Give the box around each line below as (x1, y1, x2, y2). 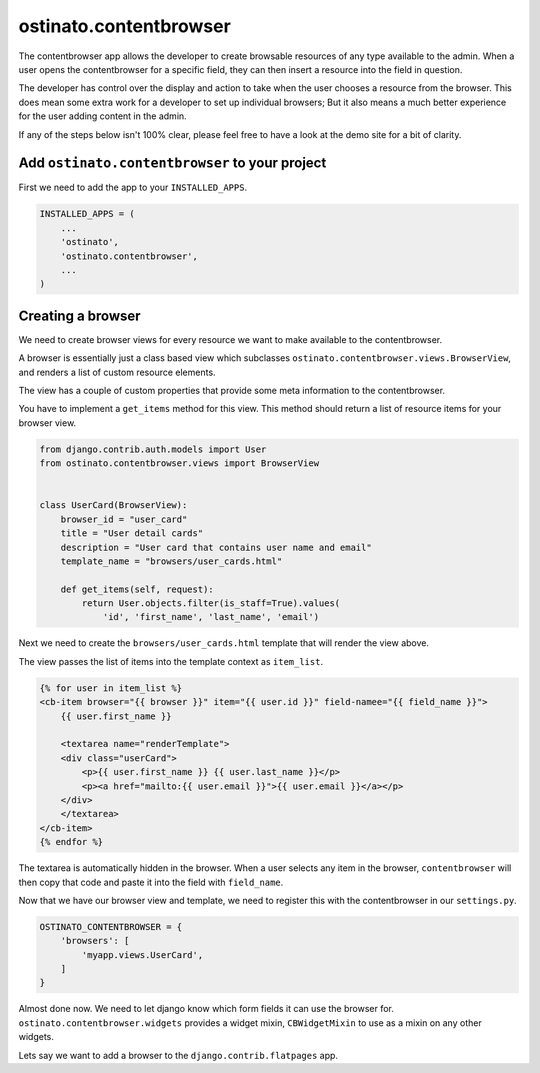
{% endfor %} (39, 836, 104, 848)
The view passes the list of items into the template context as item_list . (18, 655, 324, 667)
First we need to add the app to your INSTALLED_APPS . (18, 181, 248, 194)
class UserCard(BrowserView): (39, 500, 188, 511)
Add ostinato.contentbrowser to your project (18, 155, 327, 172)
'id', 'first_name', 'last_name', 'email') (102, 611, 320, 623)
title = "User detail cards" (60, 528, 204, 539)
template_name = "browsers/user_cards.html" (60, 555, 283, 567)
